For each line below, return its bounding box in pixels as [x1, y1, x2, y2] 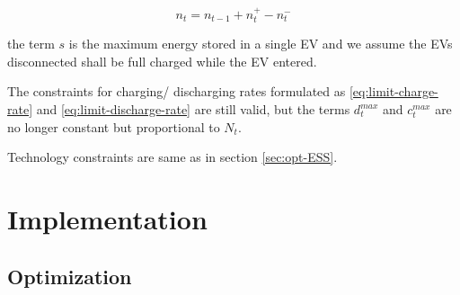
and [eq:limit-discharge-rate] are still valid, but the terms [36, 100, 350, 119]
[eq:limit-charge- [349, 82, 438, 101]
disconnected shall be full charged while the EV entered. [7, 51, 317, 70]
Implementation [7, 200, 208, 237]
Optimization [7, 262, 132, 290]
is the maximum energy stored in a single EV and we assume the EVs [68, 34, 453, 53]
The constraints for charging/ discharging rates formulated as [7, 82, 346, 101]
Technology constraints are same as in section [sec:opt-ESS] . [7, 147, 338, 166]
